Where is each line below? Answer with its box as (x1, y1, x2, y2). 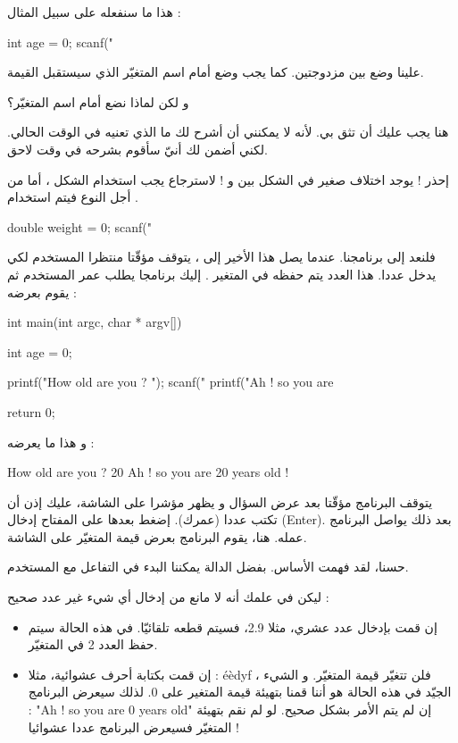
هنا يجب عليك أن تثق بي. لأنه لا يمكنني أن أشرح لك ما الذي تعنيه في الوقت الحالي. (7, 122, 449, 141)
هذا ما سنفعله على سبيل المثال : (7, 3, 181, 21)
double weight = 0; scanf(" (7, 217, 153, 236)
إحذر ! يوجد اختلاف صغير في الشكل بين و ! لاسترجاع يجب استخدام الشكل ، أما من (7, 170, 449, 188)
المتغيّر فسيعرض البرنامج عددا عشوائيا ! (28, 717, 239, 736)
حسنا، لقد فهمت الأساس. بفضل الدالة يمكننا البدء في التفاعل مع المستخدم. (7, 557, 409, 576)
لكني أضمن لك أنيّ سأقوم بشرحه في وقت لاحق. (7, 139, 268, 158)
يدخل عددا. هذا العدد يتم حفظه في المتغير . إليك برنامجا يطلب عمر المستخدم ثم (7, 264, 437, 283)
